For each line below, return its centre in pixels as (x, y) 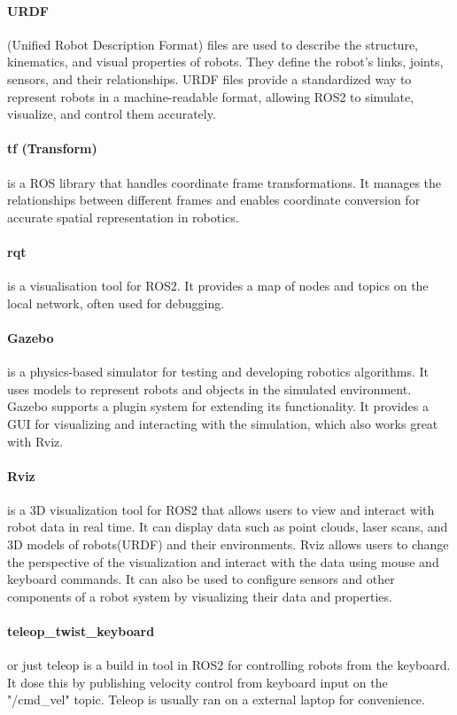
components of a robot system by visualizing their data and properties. (200, 596)
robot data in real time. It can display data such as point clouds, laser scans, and (228, 527)
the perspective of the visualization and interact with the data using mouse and (223, 561)
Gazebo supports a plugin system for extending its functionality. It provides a (218, 406)
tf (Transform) (52, 148)
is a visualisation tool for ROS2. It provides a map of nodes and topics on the (218, 286)
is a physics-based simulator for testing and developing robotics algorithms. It (218, 372)
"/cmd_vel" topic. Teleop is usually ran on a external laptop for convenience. (216, 699)
